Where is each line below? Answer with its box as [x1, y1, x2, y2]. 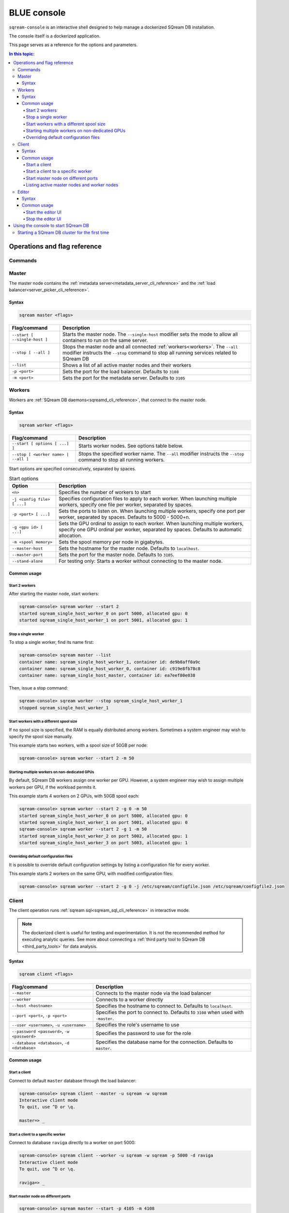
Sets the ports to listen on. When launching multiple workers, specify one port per [59, 508, 245, 514]
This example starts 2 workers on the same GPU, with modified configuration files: [9, 871, 173, 877]
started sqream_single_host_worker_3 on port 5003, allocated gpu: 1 [19, 840, 188, 846]
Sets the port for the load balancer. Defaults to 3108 [62, 368, 179, 375]
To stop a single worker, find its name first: [9, 639, 94, 645]
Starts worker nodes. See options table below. [78, 442, 183, 449]
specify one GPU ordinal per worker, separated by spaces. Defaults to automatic [59, 526, 242, 533]
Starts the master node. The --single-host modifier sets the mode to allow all [62, 330, 238, 337]
